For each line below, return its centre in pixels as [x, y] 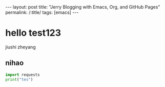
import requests [23, 75]
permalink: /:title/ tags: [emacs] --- [42, 12]
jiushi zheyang [20, 47]
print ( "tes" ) [19, 79]
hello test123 [33, 33]
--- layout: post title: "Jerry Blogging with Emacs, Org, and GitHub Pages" [83, 7]
